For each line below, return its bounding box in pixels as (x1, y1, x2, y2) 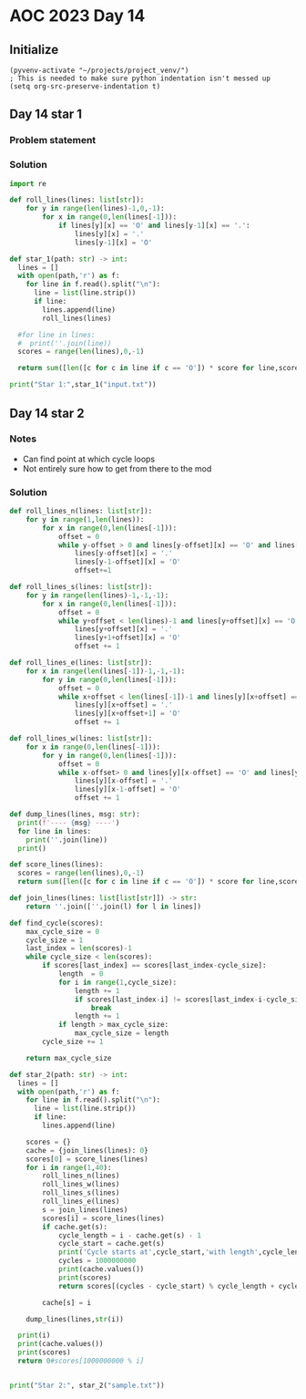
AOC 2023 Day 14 (9, 5, 146, 26)
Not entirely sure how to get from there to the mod (22, 462, 212, 474)
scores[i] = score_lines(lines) (42, 1214, 166, 1223)
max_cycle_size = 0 (25, 927, 100, 936)
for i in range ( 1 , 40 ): (25, 1163, 112, 1172)
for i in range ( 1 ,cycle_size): (57, 978, 178, 987)
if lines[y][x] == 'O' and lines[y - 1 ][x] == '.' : (57, 221, 250, 231)
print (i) (17, 1331, 51, 1341)
